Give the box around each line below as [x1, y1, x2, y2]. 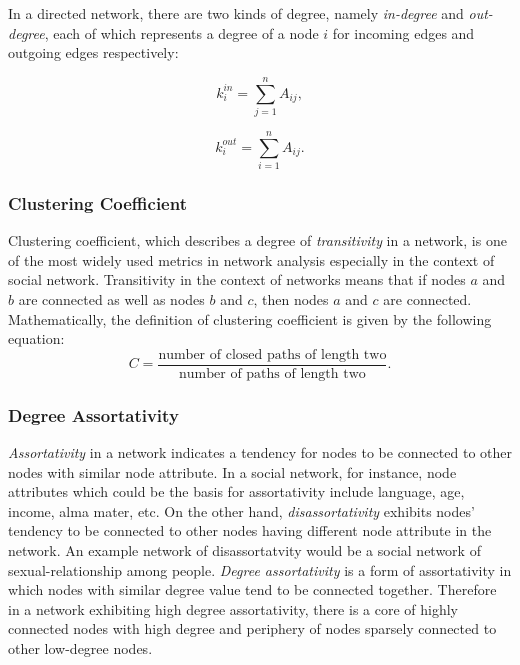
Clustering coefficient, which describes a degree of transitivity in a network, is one [8, 230, 507, 251]
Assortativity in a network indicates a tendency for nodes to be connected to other [8, 442, 512, 463]
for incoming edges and [332, 22, 475, 43]
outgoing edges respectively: [8, 42, 179, 63]
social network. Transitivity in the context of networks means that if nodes [8, 269, 466, 290]
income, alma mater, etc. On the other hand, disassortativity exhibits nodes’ [8, 500, 475, 521]
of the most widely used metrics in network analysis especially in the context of [8, 249, 495, 270]
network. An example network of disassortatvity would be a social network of [8, 540, 481, 561]
